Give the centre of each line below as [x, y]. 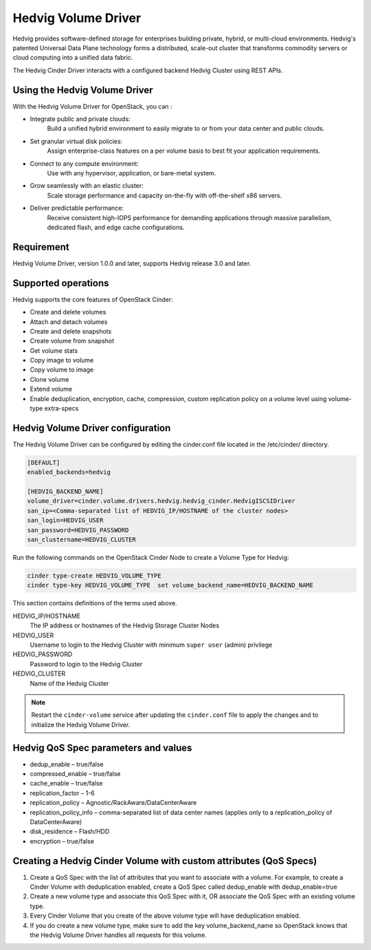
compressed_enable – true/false [75, 773]
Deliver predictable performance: [77, 208]
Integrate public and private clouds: [80, 119]
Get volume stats [54, 350]
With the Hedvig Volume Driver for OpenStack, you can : [92, 106]
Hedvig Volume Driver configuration [92, 428]
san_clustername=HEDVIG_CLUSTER [82, 540]
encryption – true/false [62, 841]
